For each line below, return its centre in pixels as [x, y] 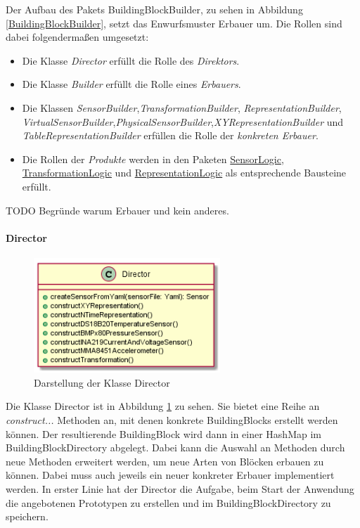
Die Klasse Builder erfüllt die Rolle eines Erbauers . [131, 84]
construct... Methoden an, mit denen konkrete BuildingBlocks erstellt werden [172, 420]
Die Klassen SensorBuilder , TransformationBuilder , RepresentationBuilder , [182, 107]
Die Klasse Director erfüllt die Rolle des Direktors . [131, 60]
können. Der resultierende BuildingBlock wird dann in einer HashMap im [163, 433]
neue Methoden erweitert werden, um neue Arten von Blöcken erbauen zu [165, 461]
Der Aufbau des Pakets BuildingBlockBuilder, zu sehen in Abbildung [154, 9]
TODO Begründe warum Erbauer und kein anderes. [117, 210]
